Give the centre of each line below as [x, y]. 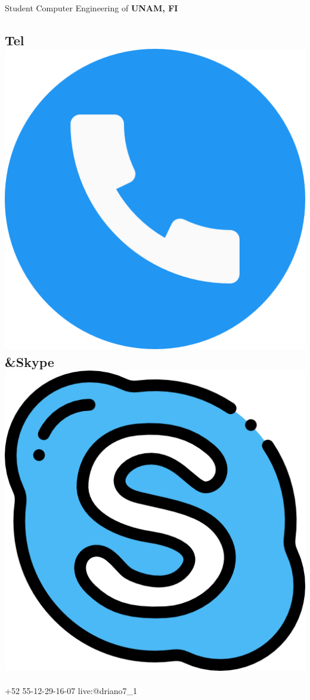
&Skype [30, 361]
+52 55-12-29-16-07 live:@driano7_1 [71, 690]
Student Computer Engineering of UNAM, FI [92, 8]
